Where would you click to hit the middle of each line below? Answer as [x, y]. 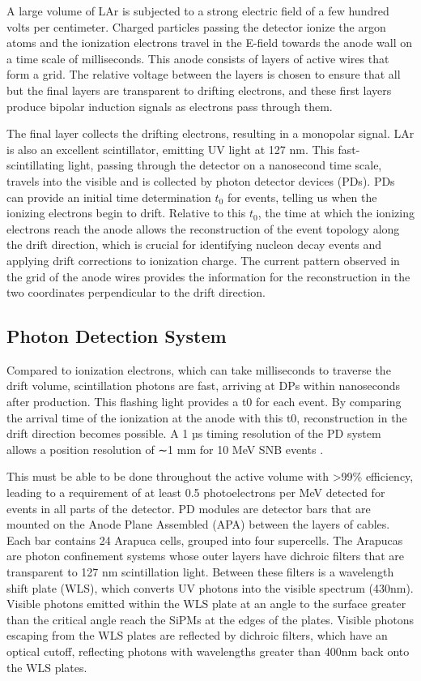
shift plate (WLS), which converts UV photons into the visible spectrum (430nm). [210, 587]
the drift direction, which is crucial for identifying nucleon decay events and [194, 244]
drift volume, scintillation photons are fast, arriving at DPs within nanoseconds [204, 385]
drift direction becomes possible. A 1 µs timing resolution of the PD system [194, 433]
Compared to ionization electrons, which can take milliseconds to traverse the [199, 369]
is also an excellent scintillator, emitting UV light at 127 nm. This [170, 149]
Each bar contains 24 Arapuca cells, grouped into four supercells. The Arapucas [205, 540]
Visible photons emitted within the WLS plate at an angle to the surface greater [206, 604]
